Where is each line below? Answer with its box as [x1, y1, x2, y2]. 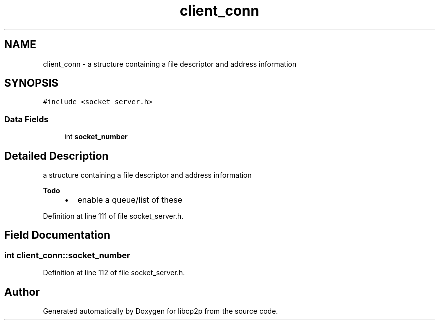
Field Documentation [4, 229, 110, 242]
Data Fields [4, 114, 49, 124]
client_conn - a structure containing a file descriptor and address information [43, 59, 297, 68]
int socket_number [64, 132, 128, 141]
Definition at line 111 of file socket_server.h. [43, 212, 184, 221]
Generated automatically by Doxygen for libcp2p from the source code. [43, 307, 278, 316]
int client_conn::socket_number [4, 250, 130, 260]
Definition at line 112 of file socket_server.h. [43, 268, 185, 277]
